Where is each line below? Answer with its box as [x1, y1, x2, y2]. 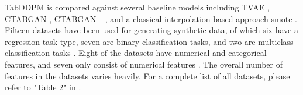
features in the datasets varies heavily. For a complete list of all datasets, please [5, 69, 290, 82]
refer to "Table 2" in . [5, 81, 81, 93]
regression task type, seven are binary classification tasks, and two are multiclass [5, 35, 294, 47]
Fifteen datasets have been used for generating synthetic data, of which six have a [5, 24, 298, 36]
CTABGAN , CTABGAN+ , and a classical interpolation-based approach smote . [5, 12, 297, 24]
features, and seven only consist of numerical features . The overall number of [5, 58, 283, 70]
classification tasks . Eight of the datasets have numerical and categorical [5, 47, 267, 59]
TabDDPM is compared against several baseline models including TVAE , [5, 1, 270, 13]
